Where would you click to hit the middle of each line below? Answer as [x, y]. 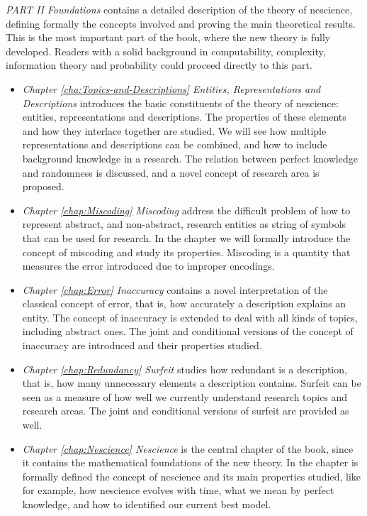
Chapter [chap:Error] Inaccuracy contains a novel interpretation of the [175, 289]
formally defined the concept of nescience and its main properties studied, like [191, 476]
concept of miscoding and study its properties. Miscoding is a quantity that [186, 252]
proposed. [43, 186]
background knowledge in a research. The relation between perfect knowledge [190, 158]
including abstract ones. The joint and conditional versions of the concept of [188, 331]
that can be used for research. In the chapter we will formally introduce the [186, 237]
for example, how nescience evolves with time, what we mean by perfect [178, 490]
